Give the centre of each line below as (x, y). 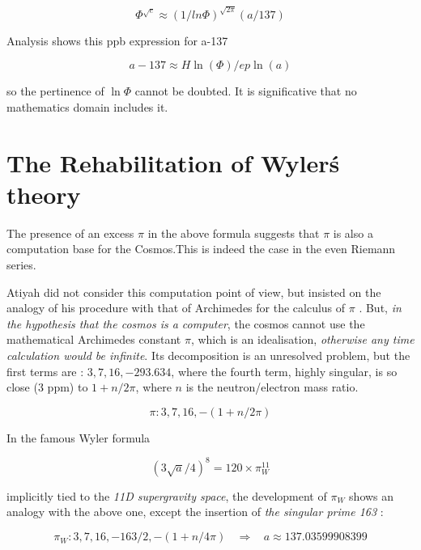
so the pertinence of (55, 91)
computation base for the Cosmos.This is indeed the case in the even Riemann (201, 249)
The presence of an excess (70, 233)
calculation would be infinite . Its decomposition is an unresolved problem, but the (208, 355)
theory (44, 194)
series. (21, 265)
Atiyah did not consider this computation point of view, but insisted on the (194, 292)
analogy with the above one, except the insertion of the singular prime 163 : (195, 512)
